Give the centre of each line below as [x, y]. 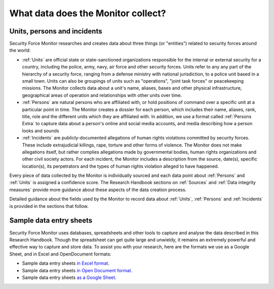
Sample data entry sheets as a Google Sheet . [69, 277]
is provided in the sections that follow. [49, 206]
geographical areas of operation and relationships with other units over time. [102, 95]
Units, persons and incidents [56, 31]
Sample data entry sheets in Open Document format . [77, 270]
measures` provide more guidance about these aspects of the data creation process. [98, 190]
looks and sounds [41, 131]
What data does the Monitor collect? [88, 13]
